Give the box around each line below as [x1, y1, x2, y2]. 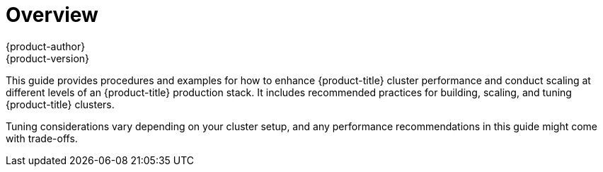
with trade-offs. [6, 132, 78, 144]
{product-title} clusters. [6, 98, 115, 110]
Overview [6, 3, 98, 27]
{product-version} [6, 52, 90, 64]
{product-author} [6, 40, 86, 52]
